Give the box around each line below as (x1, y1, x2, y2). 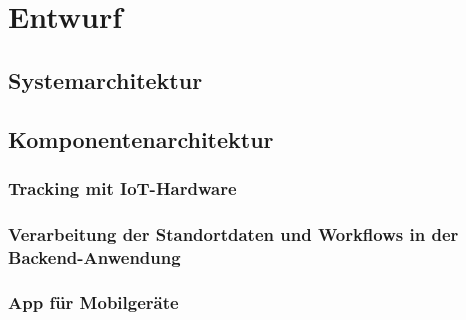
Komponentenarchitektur (8, 123, 274, 154)
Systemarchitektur (8, 64, 203, 95)
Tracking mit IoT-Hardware (8, 175, 237, 200)
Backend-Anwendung (8, 244, 181, 269)
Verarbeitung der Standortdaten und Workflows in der (8, 221, 459, 246)
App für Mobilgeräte (8, 290, 179, 315)
